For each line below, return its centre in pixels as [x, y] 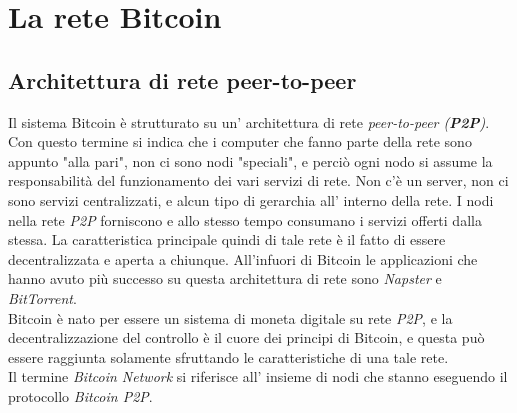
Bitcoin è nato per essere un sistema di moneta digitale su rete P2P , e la [230, 317]
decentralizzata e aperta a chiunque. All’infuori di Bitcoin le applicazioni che [243, 258]
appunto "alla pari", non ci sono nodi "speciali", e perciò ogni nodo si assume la [250, 160]
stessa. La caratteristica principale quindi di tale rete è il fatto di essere [227, 239]
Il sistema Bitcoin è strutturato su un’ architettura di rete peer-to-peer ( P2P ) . [249, 121]
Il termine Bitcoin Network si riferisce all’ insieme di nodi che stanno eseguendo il [258, 376]
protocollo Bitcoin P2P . [80, 395]
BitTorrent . [42, 297]
